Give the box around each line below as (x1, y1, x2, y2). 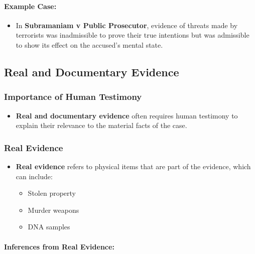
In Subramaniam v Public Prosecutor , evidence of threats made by (16, 20, 238, 30)
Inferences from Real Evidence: (4, 241, 114, 251)
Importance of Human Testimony (4, 90, 142, 103)
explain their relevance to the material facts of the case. (16, 120, 187, 131)
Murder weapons (28, 204, 79, 215)
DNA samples (28, 221, 70, 232)
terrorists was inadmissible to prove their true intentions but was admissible (16, 30, 249, 40)
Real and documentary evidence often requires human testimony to (16, 110, 238, 120)
